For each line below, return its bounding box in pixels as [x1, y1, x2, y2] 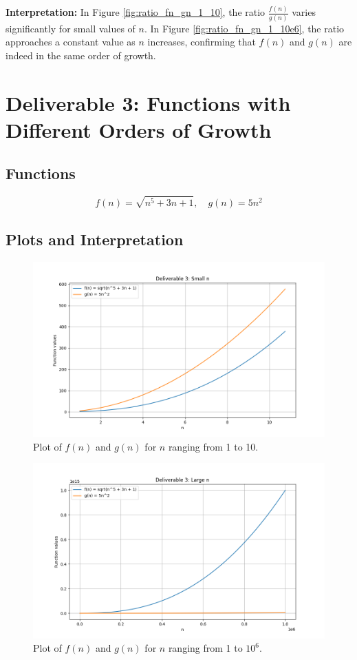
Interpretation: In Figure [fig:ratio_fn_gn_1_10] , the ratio [6, 5, 266, 19]
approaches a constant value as [6, 34, 136, 49]
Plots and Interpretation [6, 228, 184, 249]
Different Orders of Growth [6, 115, 272, 143]
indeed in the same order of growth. [6, 48, 156, 62]
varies [292, 5, 316, 19]
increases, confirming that [147, 34, 256, 49]
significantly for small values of [6, 21, 136, 35]
